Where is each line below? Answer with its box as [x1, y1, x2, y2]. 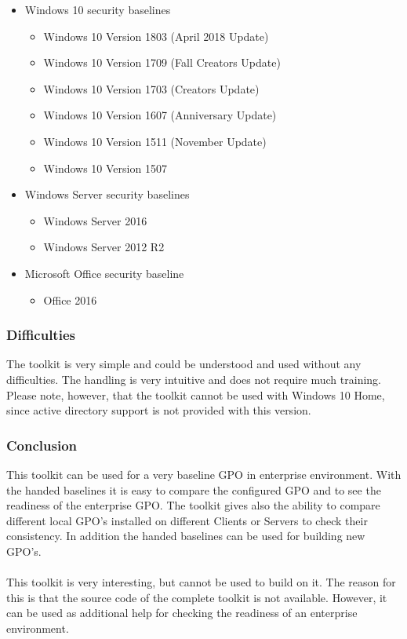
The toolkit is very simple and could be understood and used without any [6, 356, 362, 372]
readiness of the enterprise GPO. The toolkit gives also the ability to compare [6, 497, 380, 513]
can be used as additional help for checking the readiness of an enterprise [6, 604, 358, 621]
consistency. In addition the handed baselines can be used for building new [6, 528, 365, 544]
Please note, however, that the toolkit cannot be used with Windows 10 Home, [6, 386, 385, 403]
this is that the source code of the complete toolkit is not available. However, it [6, 589, 387, 605]
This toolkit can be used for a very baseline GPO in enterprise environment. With [6, 466, 402, 482]
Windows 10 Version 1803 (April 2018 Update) [43, 27, 269, 44]
